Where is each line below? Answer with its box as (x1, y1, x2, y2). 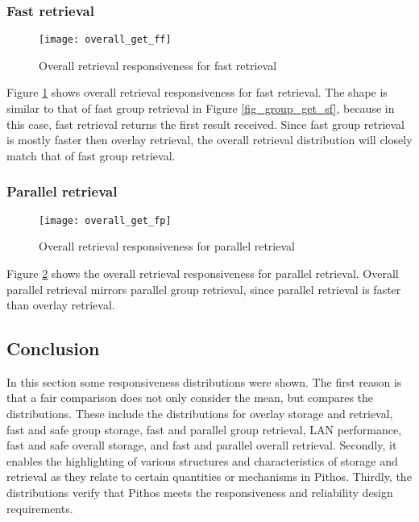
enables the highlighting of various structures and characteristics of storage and (6, 452, 398, 469)
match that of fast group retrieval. (6, 147, 176, 164)
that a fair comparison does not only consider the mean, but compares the (6, 389, 374, 406)
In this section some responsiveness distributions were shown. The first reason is (6, 373, 402, 390)
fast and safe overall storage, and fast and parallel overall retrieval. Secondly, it (6, 437, 397, 454)
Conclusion (6, 336, 100, 361)
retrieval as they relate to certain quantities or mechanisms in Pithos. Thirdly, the (6, 468, 412, 485)
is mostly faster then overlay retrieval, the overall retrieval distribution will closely (6, 131, 413, 148)
